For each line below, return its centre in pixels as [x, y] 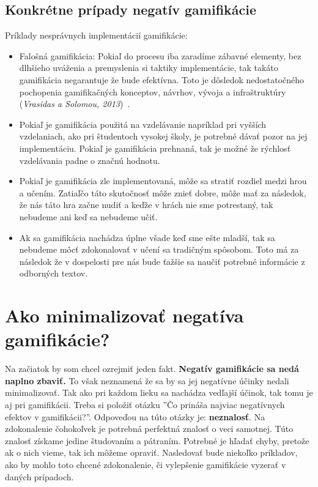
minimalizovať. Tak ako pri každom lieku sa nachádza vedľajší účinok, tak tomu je [159, 392]
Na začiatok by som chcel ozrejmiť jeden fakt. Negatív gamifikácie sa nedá [152, 369]
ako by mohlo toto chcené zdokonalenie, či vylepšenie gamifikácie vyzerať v [146, 464]
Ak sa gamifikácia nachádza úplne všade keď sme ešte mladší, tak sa [147, 237]
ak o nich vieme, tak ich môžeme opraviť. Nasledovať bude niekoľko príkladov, [151, 452]
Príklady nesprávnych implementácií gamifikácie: [96, 35]
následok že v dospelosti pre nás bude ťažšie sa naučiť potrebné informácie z [162, 261]
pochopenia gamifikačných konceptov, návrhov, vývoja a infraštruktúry [153, 91]
